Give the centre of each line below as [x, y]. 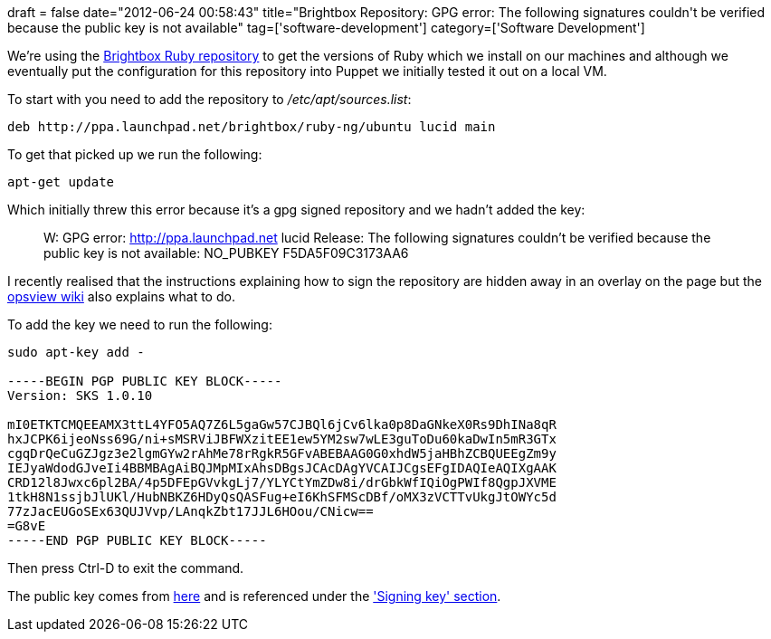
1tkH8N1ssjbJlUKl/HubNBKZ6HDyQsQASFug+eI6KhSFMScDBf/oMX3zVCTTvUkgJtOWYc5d [282, 497]
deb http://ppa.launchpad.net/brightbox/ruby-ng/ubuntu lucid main [252, 127]
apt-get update [61, 182]
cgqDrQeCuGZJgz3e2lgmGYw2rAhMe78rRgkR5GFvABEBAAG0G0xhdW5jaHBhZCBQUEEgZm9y [282, 453]
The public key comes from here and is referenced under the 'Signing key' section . [254, 596]
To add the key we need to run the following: [140, 324]
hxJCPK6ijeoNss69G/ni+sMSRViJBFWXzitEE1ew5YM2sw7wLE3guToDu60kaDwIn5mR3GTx [282, 439]
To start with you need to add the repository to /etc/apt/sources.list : [209, 99]
